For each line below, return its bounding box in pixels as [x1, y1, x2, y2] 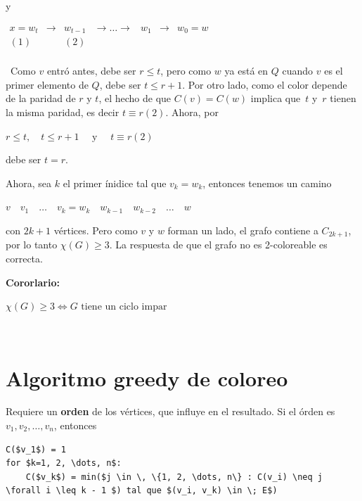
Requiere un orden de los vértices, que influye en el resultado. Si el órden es [6, 404, 335, 419]
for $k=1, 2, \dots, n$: [6, 458, 122, 469]
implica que [250, 91, 301, 106]
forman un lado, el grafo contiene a [167, 222, 318, 237]
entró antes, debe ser [46, 63, 136, 78]
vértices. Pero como [53, 222, 138, 237]
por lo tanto [6, 237, 58, 252]
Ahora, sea [6, 175, 52, 190]
